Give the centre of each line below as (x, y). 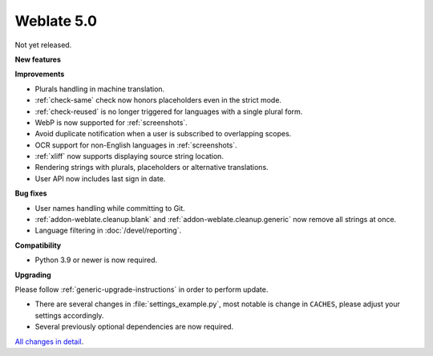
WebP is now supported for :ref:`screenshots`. (111, 122)
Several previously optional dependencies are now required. (134, 327)
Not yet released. (43, 45)
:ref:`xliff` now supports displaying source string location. (129, 156)
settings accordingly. (69, 315)
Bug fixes (31, 193)
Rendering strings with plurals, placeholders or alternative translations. (152, 168)
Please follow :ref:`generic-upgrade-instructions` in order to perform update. (142, 289)
